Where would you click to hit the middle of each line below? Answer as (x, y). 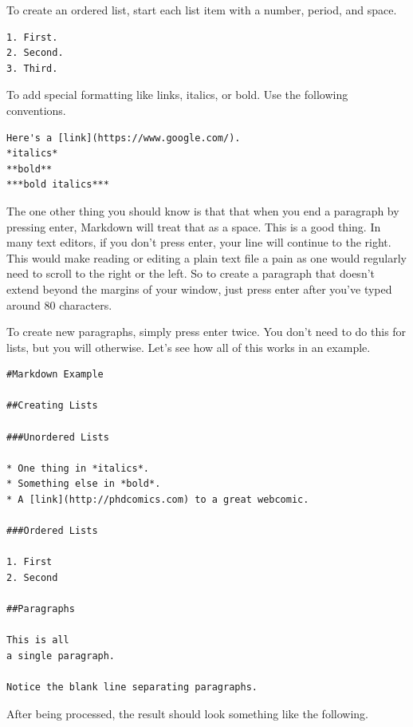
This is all (38, 640)
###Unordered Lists (58, 437)
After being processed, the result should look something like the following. (187, 713)
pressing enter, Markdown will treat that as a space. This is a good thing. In (194, 226)
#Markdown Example (55, 375)
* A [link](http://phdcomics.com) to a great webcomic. (158, 500)
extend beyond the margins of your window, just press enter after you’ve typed (199, 288)
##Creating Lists (52, 406)
